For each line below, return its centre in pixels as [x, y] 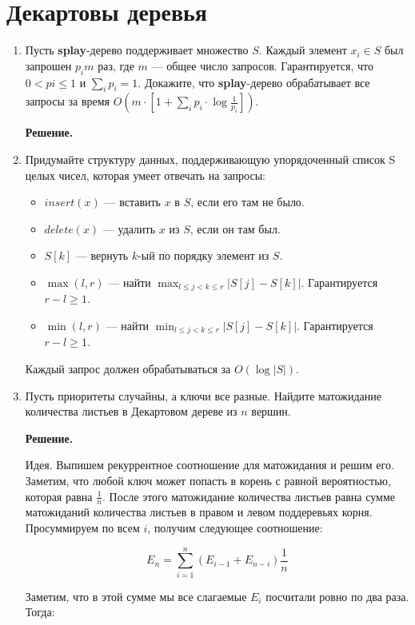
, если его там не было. [247, 202]
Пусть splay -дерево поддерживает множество [137, 50]
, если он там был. [235, 228]
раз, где [116, 65]
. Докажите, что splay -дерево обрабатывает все [254, 82]
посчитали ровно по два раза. [337, 596]
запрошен [48, 65]
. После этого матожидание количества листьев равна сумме [249, 496]
